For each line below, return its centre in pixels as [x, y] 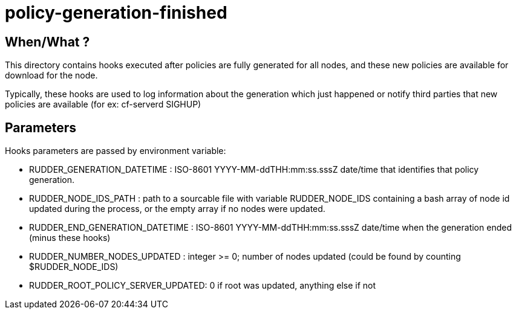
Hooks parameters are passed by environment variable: [116, 151]
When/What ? [47, 42]
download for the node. [51, 75]
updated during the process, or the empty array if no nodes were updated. [177, 209]
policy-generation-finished [116, 13]
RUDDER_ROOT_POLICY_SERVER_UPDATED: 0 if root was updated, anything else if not [203, 286]
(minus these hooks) [70, 238]
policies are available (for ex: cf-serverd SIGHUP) [103, 104]
